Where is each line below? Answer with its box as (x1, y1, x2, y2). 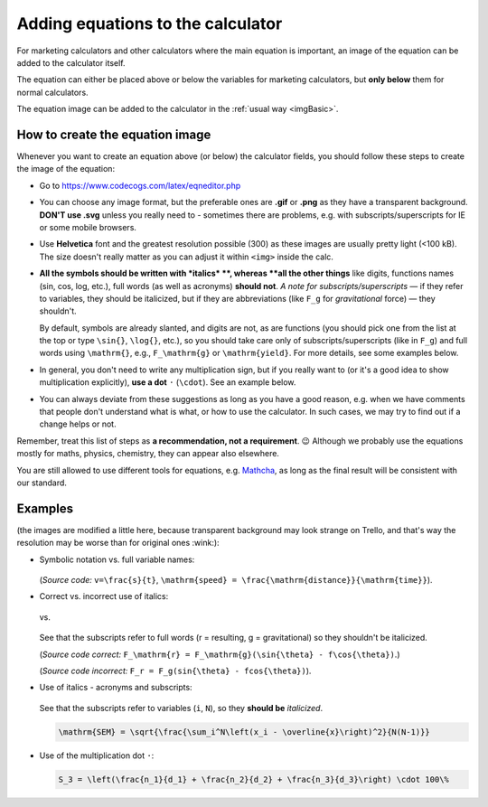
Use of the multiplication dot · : (39, 750, 155, 761)
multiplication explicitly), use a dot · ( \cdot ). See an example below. (39, 377, 296, 388)
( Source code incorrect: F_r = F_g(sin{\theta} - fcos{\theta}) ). (39, 665, 312, 677)
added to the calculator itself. (16, 57, 126, 68)
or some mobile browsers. (39, 221, 137, 232)
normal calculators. (16, 87, 89, 98)
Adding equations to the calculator (16, 14, 283, 33)
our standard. (16, 477, 68, 488)
